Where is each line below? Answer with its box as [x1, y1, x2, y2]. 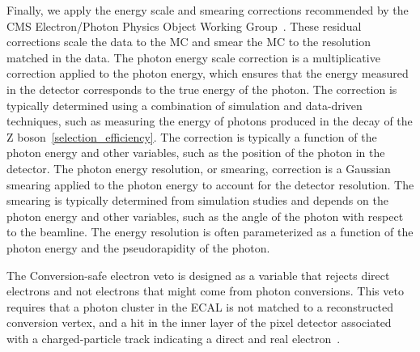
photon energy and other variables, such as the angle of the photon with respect [6, 207, 404, 224]
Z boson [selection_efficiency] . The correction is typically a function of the [6, 128, 377, 145]
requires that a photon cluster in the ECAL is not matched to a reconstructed [6, 298, 394, 315]
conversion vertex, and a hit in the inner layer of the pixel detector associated [6, 314, 392, 331]
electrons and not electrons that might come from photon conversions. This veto [6, 282, 404, 299]
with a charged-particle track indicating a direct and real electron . [6, 329, 341, 346]
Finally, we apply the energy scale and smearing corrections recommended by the [6, 2, 409, 18]
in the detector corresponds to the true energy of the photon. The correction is [6, 80, 397, 97]
